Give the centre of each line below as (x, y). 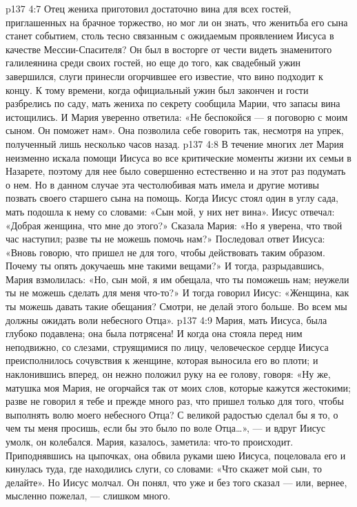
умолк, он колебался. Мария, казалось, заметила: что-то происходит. (150, 441)
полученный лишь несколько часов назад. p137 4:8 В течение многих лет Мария (175, 143)
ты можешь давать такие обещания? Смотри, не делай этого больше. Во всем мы (176, 306)
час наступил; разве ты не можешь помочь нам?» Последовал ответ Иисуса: (165, 239)
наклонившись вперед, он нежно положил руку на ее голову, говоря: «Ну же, (168, 374)
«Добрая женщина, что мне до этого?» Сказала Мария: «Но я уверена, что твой (174, 225)
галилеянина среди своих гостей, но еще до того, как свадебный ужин (153, 63)
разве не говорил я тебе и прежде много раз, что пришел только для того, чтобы (175, 401)
